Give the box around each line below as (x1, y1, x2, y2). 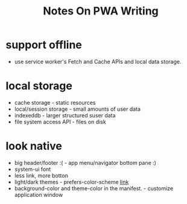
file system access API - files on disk (14, 118, 106, 125)
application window (14, 191, 63, 198)
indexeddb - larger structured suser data (14, 111, 116, 119)
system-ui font (14, 165, 51, 173)
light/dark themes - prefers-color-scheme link (14, 178, 129, 185)
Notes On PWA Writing (42, 4, 159, 18)
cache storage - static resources (14, 99, 96, 106)
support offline (5, 38, 83, 52)
